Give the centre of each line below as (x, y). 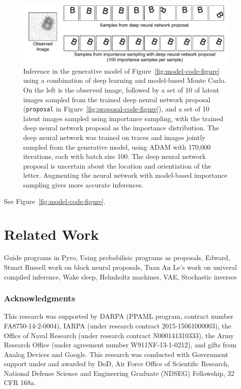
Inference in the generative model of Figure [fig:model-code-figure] (121, 70)
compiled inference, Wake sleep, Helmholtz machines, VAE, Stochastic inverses (120, 276)
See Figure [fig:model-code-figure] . (55, 201)
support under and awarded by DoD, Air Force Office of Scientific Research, (117, 364)
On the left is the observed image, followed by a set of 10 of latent (121, 90)
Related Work (52, 234)
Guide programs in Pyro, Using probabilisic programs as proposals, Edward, (117, 257)
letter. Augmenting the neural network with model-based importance (125, 175)
